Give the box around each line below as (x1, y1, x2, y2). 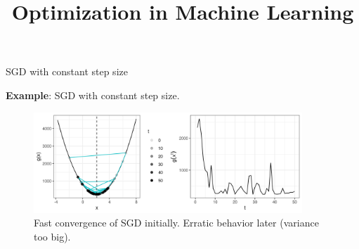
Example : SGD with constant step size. (6, 87, 180, 102)
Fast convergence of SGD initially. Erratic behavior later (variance (34, 215, 319, 230)
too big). (34, 229, 71, 243)
